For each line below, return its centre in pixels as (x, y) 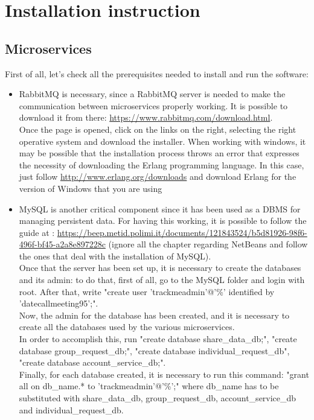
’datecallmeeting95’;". (59, 303)
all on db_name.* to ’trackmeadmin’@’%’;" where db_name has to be (149, 386)
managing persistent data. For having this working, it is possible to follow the (163, 221)
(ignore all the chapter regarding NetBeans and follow (208, 244)
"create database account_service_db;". (92, 362)
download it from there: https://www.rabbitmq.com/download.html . (146, 117)
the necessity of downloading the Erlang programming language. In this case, (162, 164)
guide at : (37, 232)
